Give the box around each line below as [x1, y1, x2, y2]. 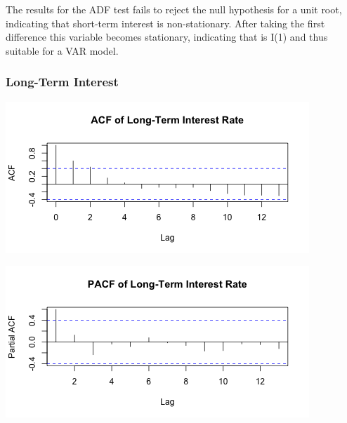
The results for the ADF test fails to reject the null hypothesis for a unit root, [6, 2, 342, 16]
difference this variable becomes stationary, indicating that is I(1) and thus [6, 29, 328, 44]
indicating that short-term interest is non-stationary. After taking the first [6, 15, 325, 30]
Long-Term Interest [6, 73, 119, 90]
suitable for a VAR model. [6, 43, 119, 58]
